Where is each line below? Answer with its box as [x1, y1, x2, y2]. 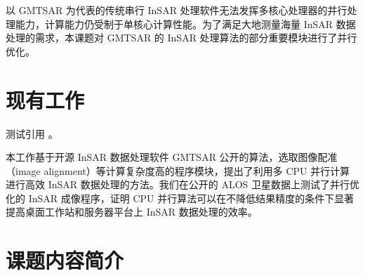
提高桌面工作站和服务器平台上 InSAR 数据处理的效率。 [6, 204, 258, 219]
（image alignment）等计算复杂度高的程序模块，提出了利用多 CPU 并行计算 [6, 163, 350, 178]
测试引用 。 [6, 126, 58, 140]
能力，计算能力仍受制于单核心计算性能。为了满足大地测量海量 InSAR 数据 [15, 16, 356, 31]
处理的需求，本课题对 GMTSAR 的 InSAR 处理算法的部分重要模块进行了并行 [6, 30, 357, 45]
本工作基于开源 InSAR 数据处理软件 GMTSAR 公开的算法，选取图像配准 [6, 150, 338, 164]
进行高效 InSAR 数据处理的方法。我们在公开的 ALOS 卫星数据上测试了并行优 [6, 177, 359, 192]
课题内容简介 [6, 246, 124, 275]
